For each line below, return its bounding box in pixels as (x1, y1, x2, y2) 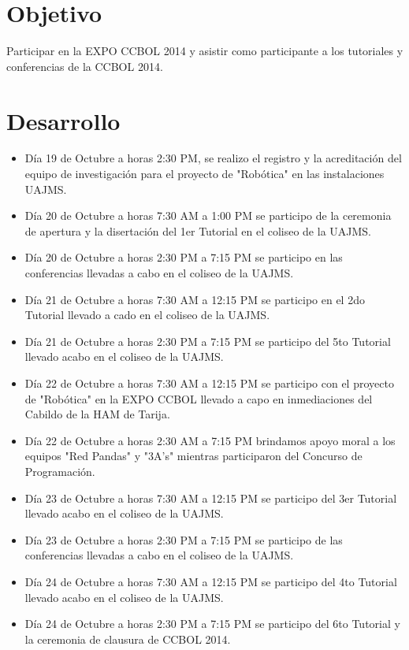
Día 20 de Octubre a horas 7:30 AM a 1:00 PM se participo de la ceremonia (24, 207, 392, 224)
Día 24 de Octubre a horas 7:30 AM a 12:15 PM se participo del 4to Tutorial (24, 573, 397, 589)
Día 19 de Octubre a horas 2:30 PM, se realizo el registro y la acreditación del (24, 150, 402, 166)
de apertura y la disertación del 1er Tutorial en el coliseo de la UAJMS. (24, 222, 372, 239)
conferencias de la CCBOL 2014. (6, 58, 163, 74)
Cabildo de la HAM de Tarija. (24, 406, 170, 422)
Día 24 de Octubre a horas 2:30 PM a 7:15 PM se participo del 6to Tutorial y (24, 615, 400, 632)
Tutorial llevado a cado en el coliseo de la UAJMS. (24, 306, 270, 323)
